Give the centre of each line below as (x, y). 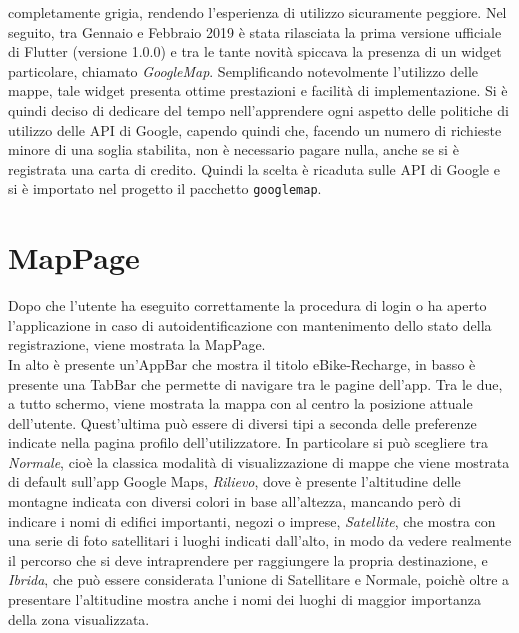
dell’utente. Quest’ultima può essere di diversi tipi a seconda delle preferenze (242, 422)
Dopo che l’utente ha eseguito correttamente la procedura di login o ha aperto (247, 305)
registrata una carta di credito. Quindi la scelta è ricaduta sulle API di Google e (254, 168)
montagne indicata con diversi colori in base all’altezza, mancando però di (234, 501)
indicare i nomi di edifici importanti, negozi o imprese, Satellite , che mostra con (252, 520)
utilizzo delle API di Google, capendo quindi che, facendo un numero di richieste (255, 129)
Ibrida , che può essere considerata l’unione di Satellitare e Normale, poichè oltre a (259, 579)
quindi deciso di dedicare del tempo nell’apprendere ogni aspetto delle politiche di (258, 109)
